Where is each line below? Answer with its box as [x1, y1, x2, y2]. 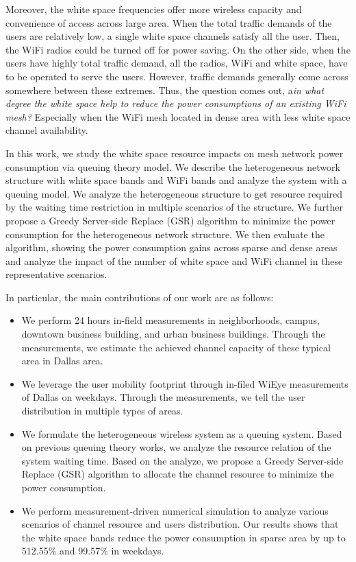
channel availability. [5, 123, 88, 137]
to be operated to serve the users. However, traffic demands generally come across [5, 69, 348, 83]
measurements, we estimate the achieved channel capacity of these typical [21, 340, 331, 354]
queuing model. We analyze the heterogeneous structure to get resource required [5, 186, 343, 200]
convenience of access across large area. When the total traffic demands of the [5, 15, 332, 30]
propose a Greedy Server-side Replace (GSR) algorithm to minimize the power [5, 213, 335, 227]
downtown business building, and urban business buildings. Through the [21, 327, 325, 341]
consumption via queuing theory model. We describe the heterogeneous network [5, 159, 340, 174]
